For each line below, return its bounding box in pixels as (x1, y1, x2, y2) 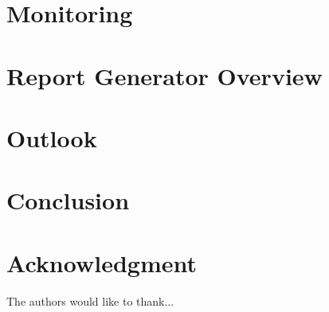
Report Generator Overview (6, 59, 323, 92)
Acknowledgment (6, 246, 197, 279)
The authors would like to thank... (6, 292, 174, 309)
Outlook (6, 121, 97, 154)
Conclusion (6, 184, 130, 216)
